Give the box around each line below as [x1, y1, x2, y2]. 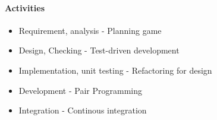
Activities [5, 1, 45, 14]
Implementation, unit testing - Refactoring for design [18, 64, 212, 76]
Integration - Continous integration [18, 104, 147, 116]
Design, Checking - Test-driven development [18, 44, 180, 56]
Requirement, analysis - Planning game [18, 24, 162, 36]
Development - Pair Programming [18, 84, 142, 96]
